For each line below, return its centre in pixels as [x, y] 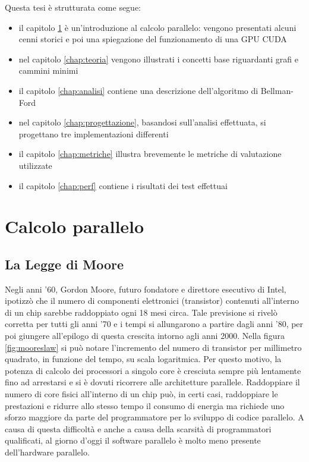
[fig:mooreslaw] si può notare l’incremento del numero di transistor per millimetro [153, 347]
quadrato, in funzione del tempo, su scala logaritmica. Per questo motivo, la [143, 359]
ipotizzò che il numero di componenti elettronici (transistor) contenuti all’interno [152, 301]
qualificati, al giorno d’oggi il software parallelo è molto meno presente [133, 440]
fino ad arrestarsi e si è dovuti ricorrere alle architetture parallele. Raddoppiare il [152, 382]
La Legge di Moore [64, 264]
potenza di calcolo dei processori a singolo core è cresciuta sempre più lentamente [153, 370]
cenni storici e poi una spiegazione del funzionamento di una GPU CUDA [153, 39]
